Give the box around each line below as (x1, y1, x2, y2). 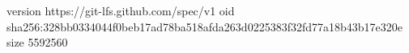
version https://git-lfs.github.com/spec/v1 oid (6, 2, 235, 18)
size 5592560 (6, 34, 68, 51)
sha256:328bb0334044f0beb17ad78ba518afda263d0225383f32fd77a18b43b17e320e (6, 18, 403, 35)
